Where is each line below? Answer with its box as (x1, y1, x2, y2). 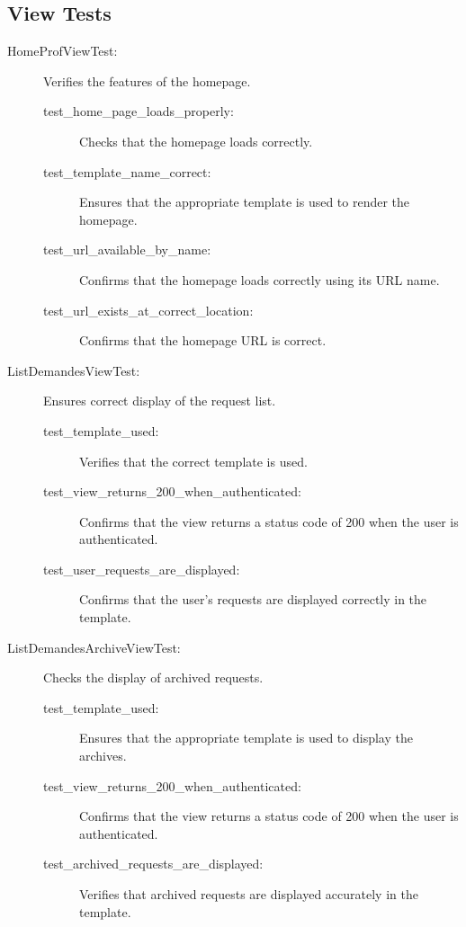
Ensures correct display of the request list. (43, 391, 276, 410)
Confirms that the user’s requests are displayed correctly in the (79, 590, 427, 609)
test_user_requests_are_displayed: (43, 559, 240, 578)
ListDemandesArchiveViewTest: (7, 637, 181, 656)
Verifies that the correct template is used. (79, 451, 308, 470)
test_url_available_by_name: (43, 240, 211, 259)
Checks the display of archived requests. (43, 668, 264, 687)
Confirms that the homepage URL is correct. (79, 331, 327, 350)
